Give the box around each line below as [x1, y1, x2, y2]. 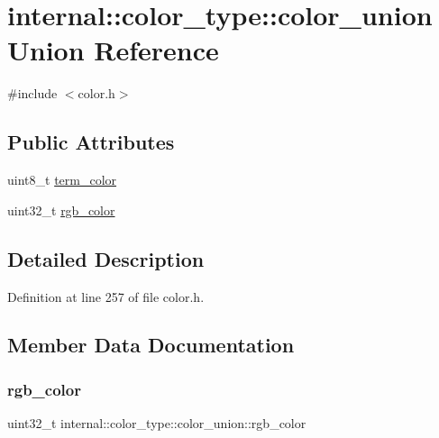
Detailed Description [7, 244, 205, 272]
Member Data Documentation [7, 331, 295, 359]
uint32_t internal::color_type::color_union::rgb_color [7, 414, 306, 433]
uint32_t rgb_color [7, 200, 115, 219]
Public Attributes [7, 128, 175, 156]
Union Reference [7, 32, 219, 68]
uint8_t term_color [7, 170, 117, 189]
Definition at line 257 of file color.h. [7, 287, 205, 306]
